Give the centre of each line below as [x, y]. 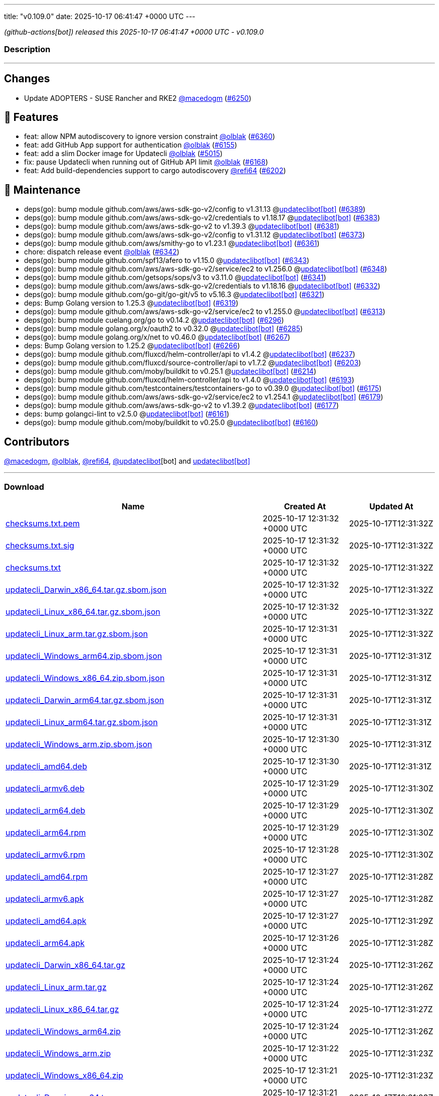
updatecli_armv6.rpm [45, 854]
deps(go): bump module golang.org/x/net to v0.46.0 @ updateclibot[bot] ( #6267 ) [157, 337]
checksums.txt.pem [43, 523]
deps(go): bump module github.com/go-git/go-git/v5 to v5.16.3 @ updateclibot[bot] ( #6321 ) [174, 295]
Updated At [391, 506]
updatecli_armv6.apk [45, 899]
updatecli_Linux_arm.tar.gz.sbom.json [77, 634]
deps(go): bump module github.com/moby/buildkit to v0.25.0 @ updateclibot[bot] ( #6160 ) [171, 423]
